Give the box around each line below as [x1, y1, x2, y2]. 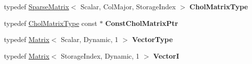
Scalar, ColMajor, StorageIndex [80, 1, 176, 11]
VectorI [153, 50, 179, 61]
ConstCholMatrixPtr [105, 18, 178, 28]
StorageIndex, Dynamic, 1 [61, 50, 140, 61]
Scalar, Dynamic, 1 [61, 34, 119, 44]
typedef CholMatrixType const [4, 18, 97, 28]
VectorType [132, 34, 173, 44]
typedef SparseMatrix [4, 1, 69, 11]
